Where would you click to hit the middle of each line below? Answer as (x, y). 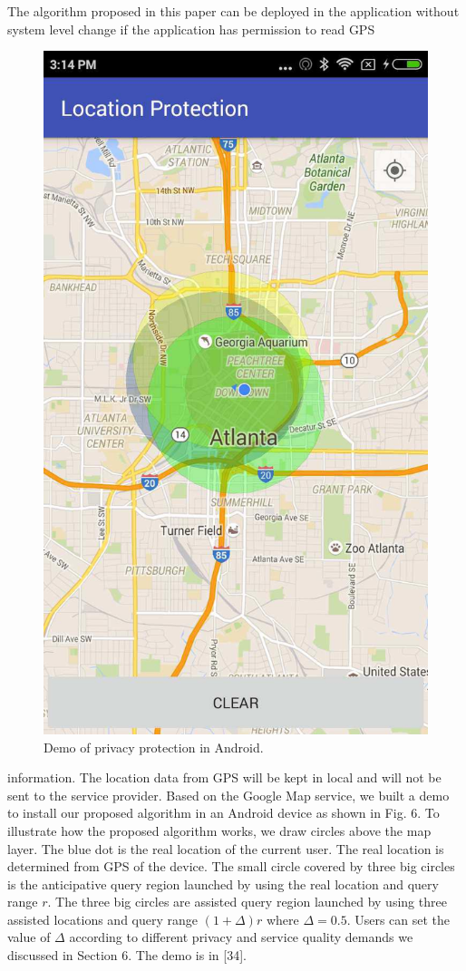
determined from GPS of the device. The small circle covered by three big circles (231, 866)
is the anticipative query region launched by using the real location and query (223, 884)
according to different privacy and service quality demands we (241, 937)
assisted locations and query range (102, 919)
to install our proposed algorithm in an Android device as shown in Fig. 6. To (223, 813)
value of (29, 937)
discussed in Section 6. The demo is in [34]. (127, 955)
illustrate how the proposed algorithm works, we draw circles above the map (219, 830)
